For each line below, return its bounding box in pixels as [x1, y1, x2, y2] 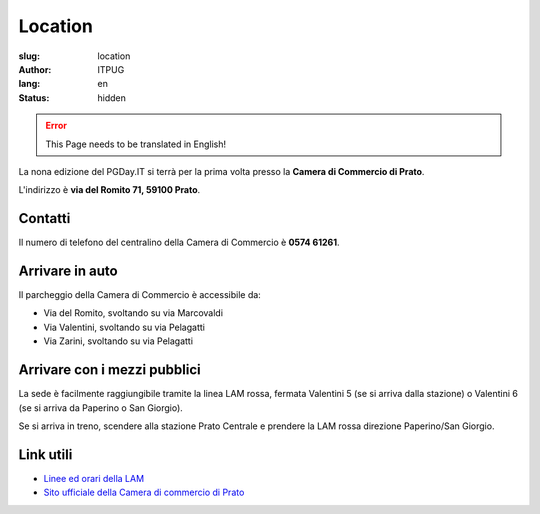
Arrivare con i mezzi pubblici [18, 361, 201, 379]
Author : [18, 63, 52, 75]
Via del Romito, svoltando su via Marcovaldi [43, 307, 224, 319]
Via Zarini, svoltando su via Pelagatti [43, 335, 194, 347]
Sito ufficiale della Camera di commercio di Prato [43, 486, 245, 499]
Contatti [18, 210, 71, 227]
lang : [18, 78, 41, 90]
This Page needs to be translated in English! [45, 138, 227, 150]
